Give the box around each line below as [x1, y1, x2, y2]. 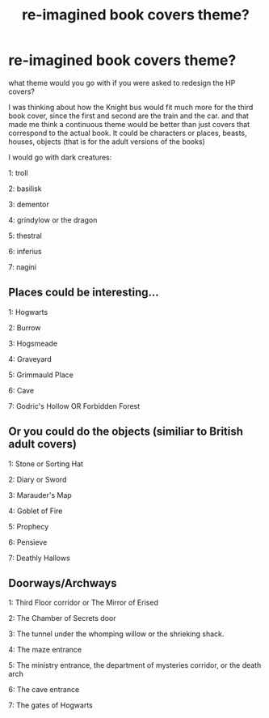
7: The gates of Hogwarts [8, 700, 93, 710]
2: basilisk [8, 184, 42, 193]
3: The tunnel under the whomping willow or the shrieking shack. [8, 629, 225, 639]
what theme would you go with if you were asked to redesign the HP [8, 78, 236, 87]
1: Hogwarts [8, 307, 48, 317]
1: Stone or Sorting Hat [8, 459, 83, 469]
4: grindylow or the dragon [8, 215, 98, 224]
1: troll [8, 168, 28, 177]
